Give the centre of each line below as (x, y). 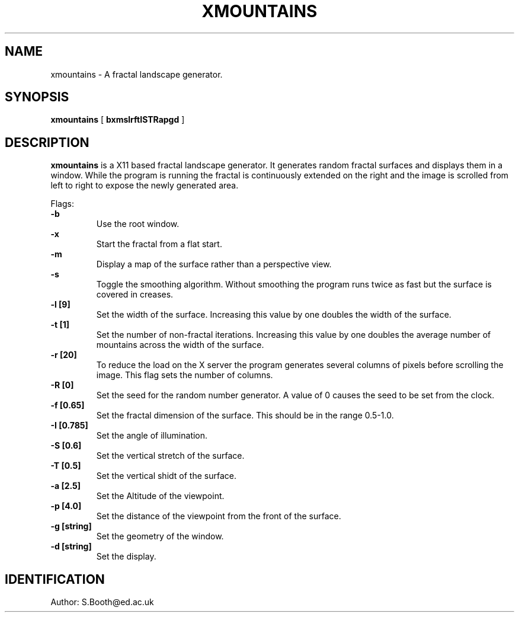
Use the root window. (138, 224)
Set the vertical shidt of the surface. (166, 476)
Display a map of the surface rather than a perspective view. (214, 264)
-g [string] (71, 526)
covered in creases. (135, 295)
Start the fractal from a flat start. (159, 244)
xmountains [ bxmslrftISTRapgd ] (118, 120)
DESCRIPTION (47, 142)
